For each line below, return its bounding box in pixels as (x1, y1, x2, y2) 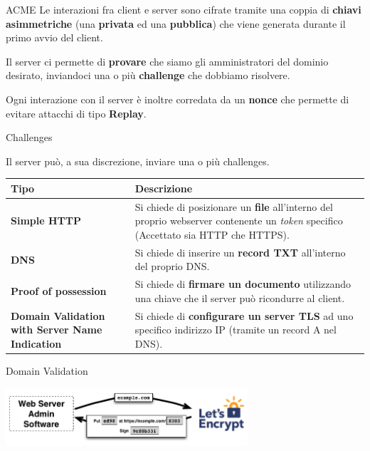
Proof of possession (11, 283, 107, 298)
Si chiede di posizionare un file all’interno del (134, 199, 333, 214)
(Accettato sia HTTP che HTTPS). (134, 227, 290, 242)
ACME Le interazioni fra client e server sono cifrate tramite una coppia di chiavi (6, 2, 361, 16)
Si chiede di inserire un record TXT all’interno (134, 244, 346, 259)
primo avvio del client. (6, 30, 103, 45)
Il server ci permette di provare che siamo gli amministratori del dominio (6, 53, 329, 68)
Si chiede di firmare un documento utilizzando (134, 276, 351, 291)
